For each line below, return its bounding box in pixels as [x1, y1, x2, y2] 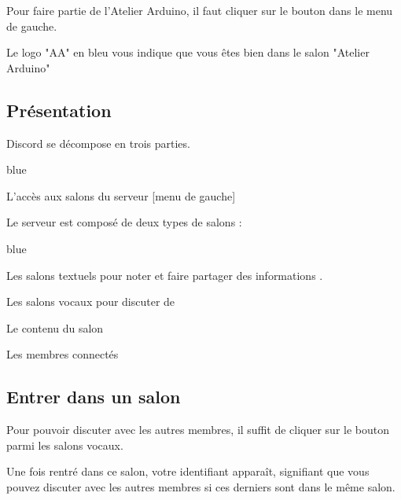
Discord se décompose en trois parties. [6, 134, 190, 151]
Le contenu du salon [6, 319, 104, 336]
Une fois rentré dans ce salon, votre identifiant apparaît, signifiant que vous [6, 463, 370, 480]
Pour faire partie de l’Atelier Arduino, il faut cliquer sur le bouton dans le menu [6, 2, 393, 18]
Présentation [6, 97, 112, 122]
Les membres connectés [6, 346, 119, 362]
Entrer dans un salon [6, 384, 181, 409]
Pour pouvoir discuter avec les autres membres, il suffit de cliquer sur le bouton [6, 421, 390, 438]
